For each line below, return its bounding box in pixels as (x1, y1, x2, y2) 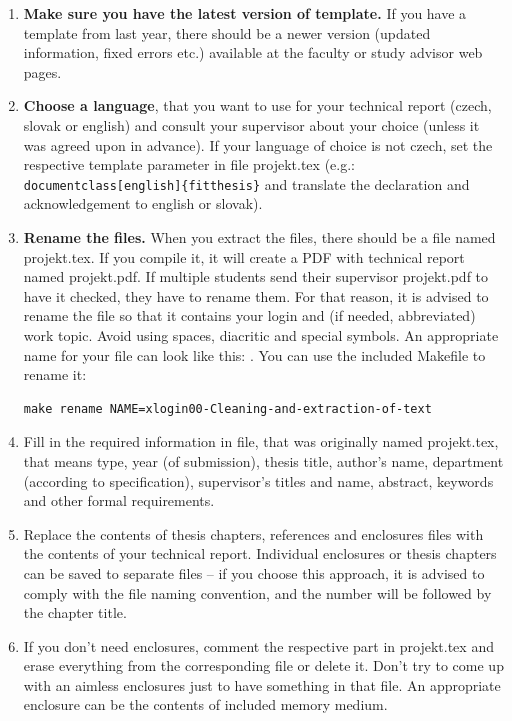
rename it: (23, 364, 87, 385)
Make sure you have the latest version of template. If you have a (23, 3, 467, 23)
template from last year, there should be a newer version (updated (23, 22, 431, 43)
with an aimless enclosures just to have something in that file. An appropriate (23, 674, 501, 695)
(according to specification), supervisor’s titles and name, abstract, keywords (23, 470, 494, 491)
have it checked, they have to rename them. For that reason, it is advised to (23, 285, 489, 306)
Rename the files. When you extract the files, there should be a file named (23, 227, 496, 247)
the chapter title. (23, 602, 127, 623)
